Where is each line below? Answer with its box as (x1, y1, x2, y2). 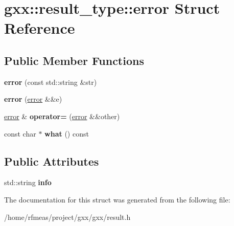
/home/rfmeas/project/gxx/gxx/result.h (4, 211, 131, 222)
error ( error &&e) (4, 94, 62, 104)
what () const (44, 128, 89, 139)
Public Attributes (4, 153, 99, 169)
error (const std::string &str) (4, 76, 97, 87)
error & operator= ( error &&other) (4, 110, 120, 121)
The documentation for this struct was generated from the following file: (4, 194, 230, 205)
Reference (4, 17, 75, 38)
